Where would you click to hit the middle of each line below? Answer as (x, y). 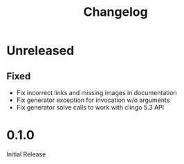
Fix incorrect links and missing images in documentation (96, 93)
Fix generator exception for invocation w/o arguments (93, 100)
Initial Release (26, 154)
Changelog (116, 12)
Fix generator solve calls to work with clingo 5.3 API (90, 107)
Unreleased (40, 51)
